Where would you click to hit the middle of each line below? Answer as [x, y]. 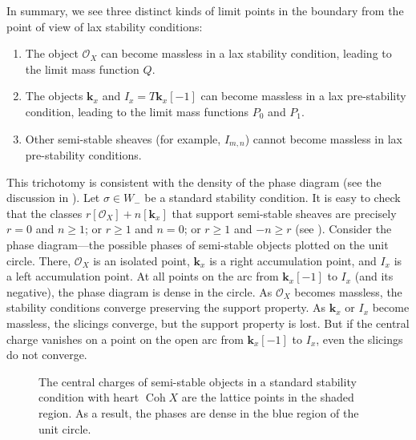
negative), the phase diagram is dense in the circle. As [139, 291]
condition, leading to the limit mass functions [137, 111]
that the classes [44, 213]
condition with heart [89, 397]
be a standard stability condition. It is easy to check [273, 198]
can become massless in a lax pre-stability [303, 96]
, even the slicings [359, 339]
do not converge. [47, 355]
